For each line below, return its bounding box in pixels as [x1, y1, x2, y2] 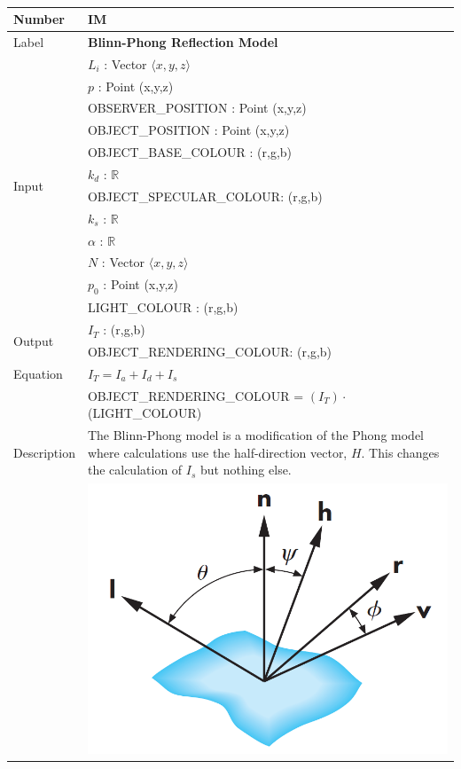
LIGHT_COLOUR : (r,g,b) [87, 298, 238, 317]
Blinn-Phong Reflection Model [87, 32, 278, 51]
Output [13, 331, 54, 349]
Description [13, 443, 75, 461]
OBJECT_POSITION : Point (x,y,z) [87, 121, 290, 139]
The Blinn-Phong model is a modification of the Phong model [87, 426, 425, 444]
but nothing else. [200, 460, 292, 479]
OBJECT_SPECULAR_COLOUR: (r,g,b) [87, 186, 323, 205]
